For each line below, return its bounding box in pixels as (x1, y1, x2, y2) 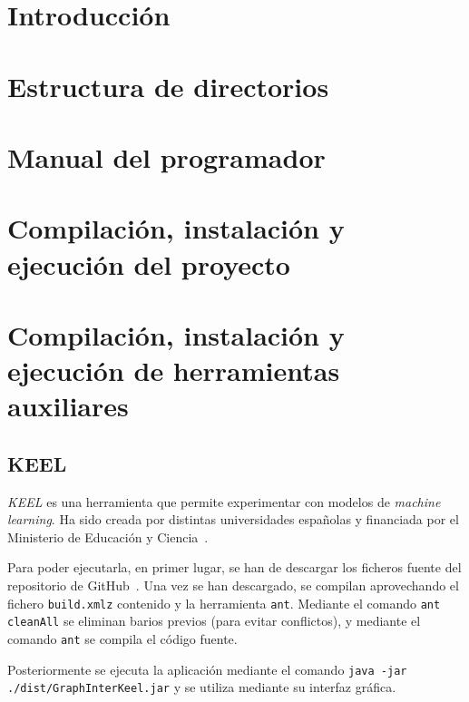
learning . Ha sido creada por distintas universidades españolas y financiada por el (7, 510, 459, 529)
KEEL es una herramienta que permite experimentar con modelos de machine (7, 492, 441, 511)
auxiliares (7, 387, 129, 424)
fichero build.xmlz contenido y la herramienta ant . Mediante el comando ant (7, 593, 441, 612)
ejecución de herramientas (7, 352, 340, 389)
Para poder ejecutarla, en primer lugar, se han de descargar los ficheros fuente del (7, 558, 462, 577)
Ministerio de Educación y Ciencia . (7, 527, 209, 546)
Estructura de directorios (7, 67, 329, 104)
